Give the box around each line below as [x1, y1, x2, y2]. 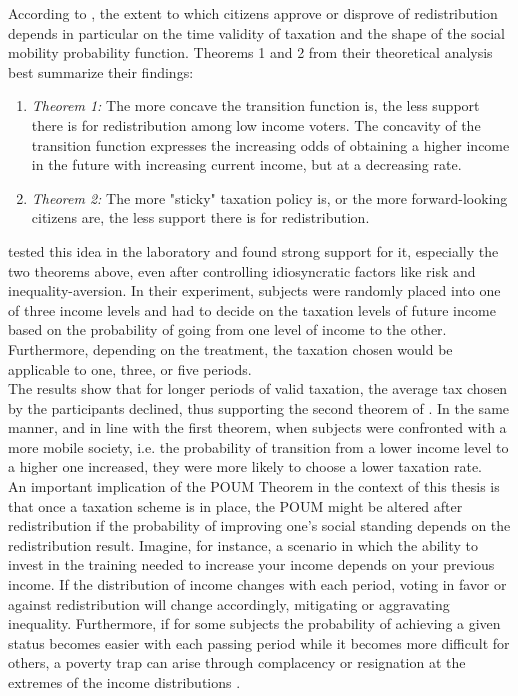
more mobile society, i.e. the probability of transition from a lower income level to [8, 436, 509, 457]
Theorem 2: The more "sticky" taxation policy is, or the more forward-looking [31, 187, 508, 208]
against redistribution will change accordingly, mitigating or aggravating [8, 593, 450, 614]
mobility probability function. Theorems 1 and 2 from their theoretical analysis [8, 42, 493, 63]
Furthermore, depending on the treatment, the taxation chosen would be [8, 338, 453, 359]
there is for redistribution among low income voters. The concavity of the [31, 114, 481, 135]
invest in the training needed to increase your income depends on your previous [8, 554, 495, 575]
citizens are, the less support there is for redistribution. [31, 207, 370, 228]
